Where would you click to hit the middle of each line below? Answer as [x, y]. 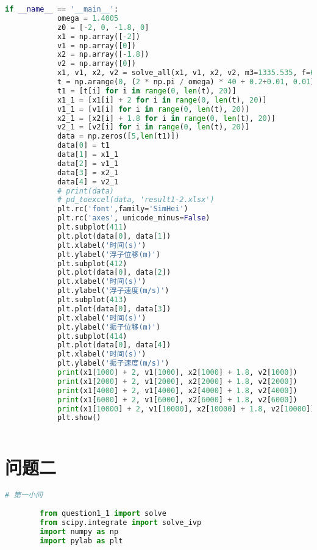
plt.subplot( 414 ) [92, 336]
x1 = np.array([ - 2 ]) [98, 36]
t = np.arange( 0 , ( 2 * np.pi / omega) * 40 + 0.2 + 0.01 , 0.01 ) [186, 82]
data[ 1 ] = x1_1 [88, 154]
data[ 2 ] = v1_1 [88, 163]
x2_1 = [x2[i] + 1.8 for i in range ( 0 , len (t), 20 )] [166, 118]
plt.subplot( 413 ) [92, 300]
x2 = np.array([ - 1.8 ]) [103, 55]
